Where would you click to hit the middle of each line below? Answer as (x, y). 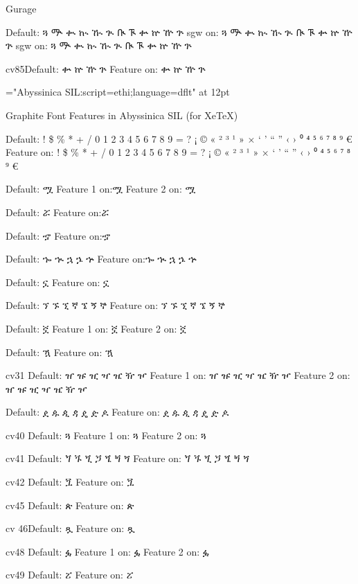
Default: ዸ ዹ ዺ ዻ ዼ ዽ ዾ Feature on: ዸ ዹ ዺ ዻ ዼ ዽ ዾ (117, 412)
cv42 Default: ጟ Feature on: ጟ (70, 482)
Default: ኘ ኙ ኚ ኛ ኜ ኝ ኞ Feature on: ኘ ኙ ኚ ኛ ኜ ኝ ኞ (115, 305)
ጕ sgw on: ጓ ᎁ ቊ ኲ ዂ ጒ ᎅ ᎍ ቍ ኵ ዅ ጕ (99, 45)
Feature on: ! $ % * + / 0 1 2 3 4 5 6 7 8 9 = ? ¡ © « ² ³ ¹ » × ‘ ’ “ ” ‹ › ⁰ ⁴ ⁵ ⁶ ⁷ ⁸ (178, 152)
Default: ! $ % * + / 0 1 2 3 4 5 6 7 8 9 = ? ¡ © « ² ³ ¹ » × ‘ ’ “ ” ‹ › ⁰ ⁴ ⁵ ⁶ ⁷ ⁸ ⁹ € (179, 138)
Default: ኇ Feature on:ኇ (58, 235)
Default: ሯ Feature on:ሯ (57, 212)
